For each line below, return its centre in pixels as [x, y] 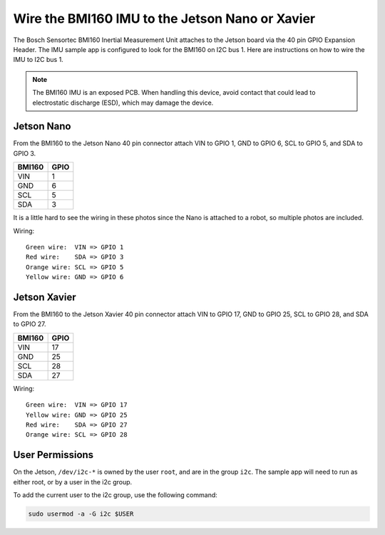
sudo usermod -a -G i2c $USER [81, 514]
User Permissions [53, 455]
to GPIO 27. [30, 324]
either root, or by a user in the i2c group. [73, 482]
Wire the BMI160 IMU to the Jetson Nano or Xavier [164, 19]
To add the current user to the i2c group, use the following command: [115, 495]
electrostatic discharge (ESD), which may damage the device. [123, 103]
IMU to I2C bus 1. [38, 60]
